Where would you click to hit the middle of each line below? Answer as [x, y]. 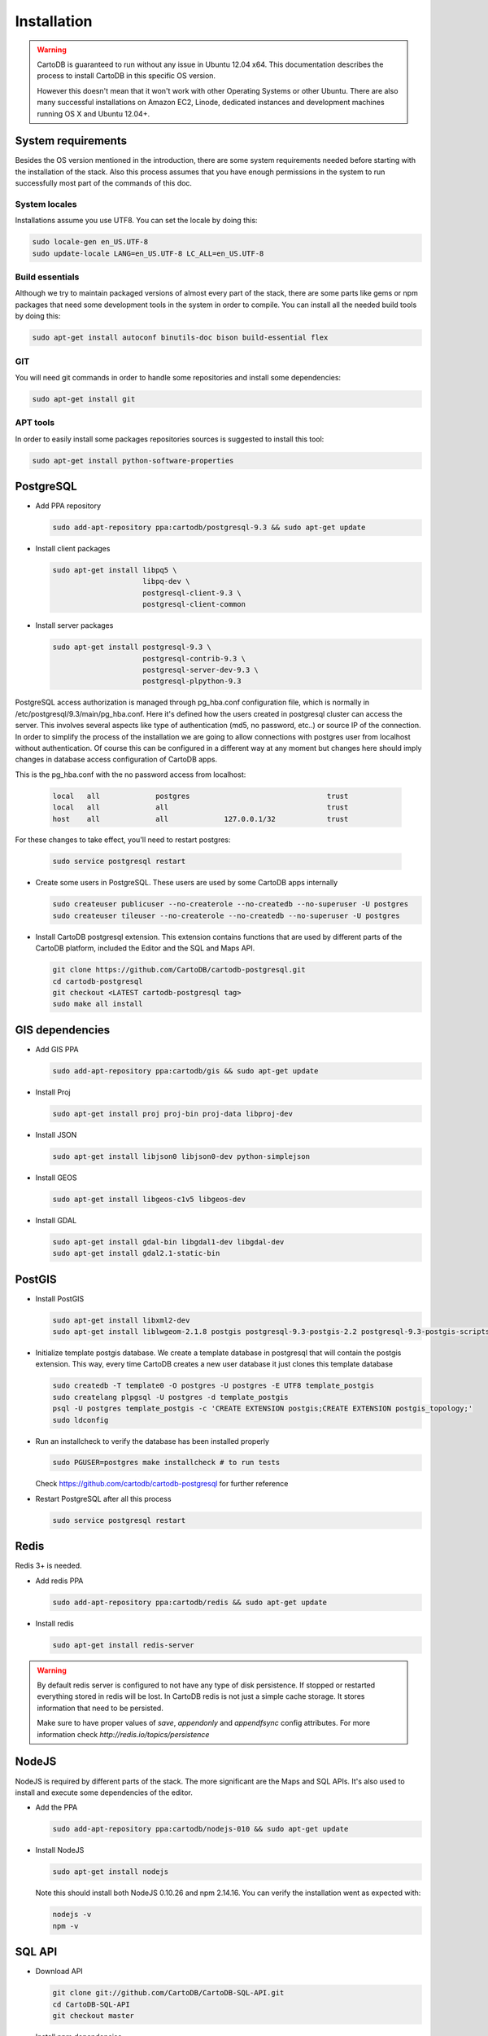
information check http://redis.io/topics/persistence [123, 1734]
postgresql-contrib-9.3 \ [194, 658]
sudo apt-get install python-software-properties [133, 461]
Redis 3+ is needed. [48, 1566]
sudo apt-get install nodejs [111, 1872]
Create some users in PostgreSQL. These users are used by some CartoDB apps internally [187, 883]
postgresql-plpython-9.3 [192, 681]
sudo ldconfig [81, 1420]
